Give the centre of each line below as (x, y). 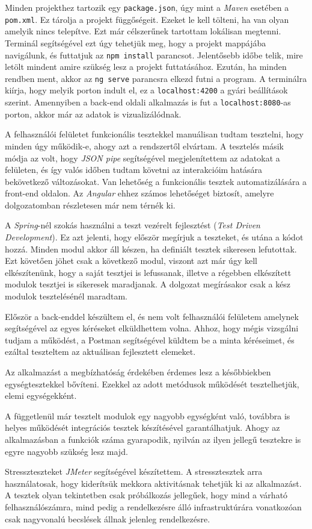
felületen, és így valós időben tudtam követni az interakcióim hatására (134, 170)
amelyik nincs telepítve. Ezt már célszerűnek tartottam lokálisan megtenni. (143, 31)
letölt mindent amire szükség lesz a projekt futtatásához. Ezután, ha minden (146, 67)
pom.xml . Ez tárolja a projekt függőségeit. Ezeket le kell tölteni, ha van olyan (147, 19)
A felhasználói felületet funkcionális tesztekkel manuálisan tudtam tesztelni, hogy (154, 134)
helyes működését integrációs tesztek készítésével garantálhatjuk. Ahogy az (142, 427)
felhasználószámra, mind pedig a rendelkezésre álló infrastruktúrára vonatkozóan (153, 506)
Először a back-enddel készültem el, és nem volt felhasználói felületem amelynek (152, 316)
